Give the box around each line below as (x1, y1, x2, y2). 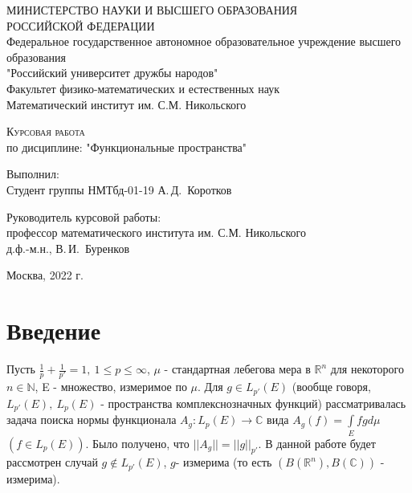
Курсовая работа (6, 123, 85, 140)
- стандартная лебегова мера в (164, 361, 311, 377)
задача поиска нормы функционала (6, 411, 177, 428)
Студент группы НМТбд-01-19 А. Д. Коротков (6, 181, 232, 198)
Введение (6, 314, 101, 347)
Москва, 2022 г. (6, 267, 84, 283)
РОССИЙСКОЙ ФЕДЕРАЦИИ (6, 17, 155, 34)
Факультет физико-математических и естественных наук (6, 79, 280, 96)
